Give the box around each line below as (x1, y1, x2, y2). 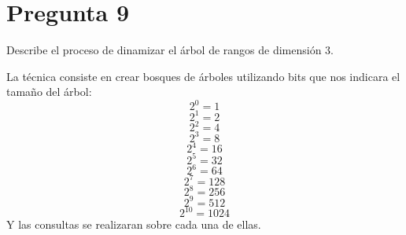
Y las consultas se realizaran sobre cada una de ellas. (6, 216, 261, 233)
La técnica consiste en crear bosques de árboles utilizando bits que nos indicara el (6, 68, 400, 84)
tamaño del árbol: (6, 83, 92, 100)
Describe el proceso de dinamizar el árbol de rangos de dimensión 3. (6, 42, 334, 58)
